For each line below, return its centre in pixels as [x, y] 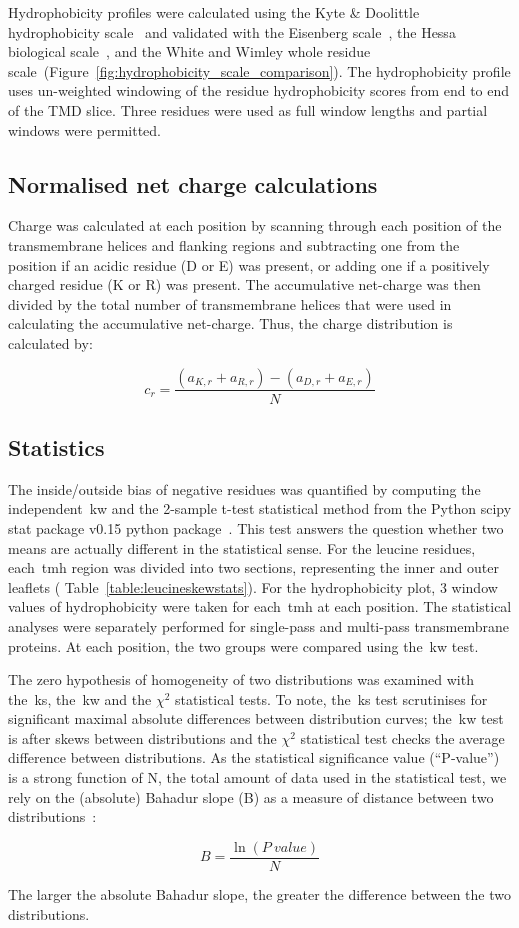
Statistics [56, 446]
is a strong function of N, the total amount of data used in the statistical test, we [257, 777]
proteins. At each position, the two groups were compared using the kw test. [243, 645]
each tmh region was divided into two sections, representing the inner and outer [253, 567]
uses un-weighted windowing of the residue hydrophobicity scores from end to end [259, 90]
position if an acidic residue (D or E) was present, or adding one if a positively [249, 264]
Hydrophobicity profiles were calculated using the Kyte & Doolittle [214, 12]
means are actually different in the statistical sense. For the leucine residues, [242, 547]
